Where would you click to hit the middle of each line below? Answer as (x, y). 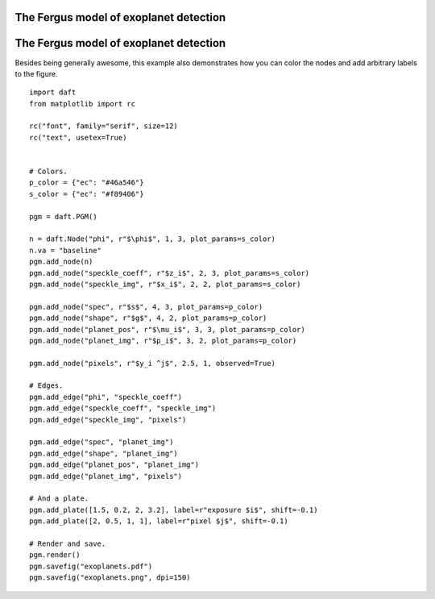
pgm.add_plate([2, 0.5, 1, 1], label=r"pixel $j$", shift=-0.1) (159, 521)
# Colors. (48, 172)
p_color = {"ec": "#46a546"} (87, 183)
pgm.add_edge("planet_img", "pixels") (106, 476)
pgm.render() (55, 555)
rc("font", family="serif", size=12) (104, 126)
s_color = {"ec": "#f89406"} (87, 194)
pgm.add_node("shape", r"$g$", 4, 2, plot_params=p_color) (148, 318)
